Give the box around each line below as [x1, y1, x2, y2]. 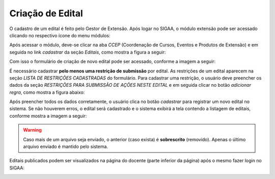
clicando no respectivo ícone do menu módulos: [9, 32, 111, 38]
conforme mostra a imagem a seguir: [9, 113, 87, 119]
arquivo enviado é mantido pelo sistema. [23, 143, 108, 150]
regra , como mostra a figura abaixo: [9, 89, 85, 95]
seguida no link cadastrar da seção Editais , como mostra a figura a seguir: [9, 49, 166, 55]
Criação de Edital [9, 8, 84, 19]
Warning [23, 127, 42, 133]
